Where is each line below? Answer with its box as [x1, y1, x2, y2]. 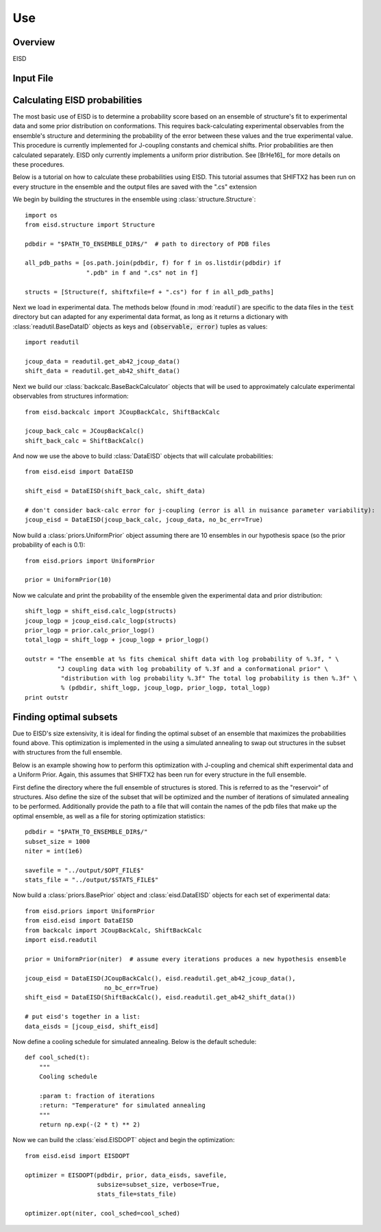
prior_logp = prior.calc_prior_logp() [25, 626, 156, 634]
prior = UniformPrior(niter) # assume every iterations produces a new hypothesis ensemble [25, 955, 347, 963]
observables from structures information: [12, 392, 129, 401]
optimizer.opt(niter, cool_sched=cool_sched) [25, 1209, 181, 1218]
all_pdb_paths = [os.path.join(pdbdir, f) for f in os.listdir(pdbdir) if [25, 259, 282, 267]
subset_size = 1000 [25, 838, 90, 845]
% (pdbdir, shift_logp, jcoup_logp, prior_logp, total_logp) [60, 684, 271, 692]
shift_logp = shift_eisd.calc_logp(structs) [25, 607, 177, 615]
